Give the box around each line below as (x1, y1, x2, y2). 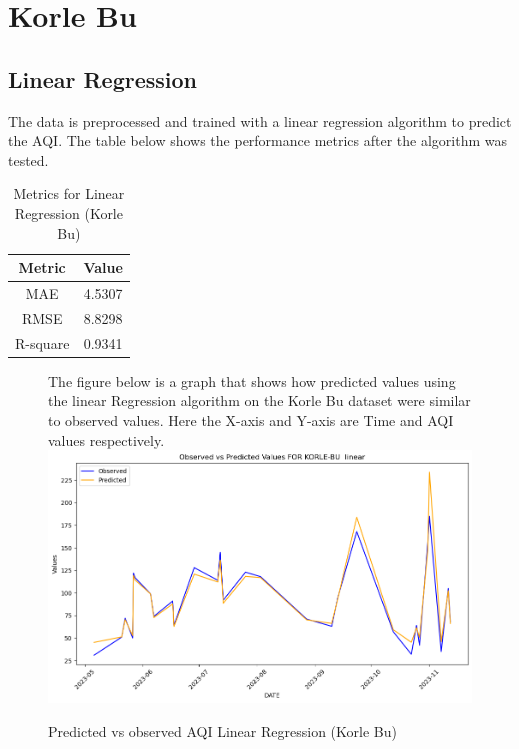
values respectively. (48, 429, 165, 450)
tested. (8, 149, 49, 170)
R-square (15, 332, 70, 353)
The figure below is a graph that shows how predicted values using (48, 370, 456, 391)
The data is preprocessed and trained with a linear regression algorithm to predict (8, 110, 512, 131)
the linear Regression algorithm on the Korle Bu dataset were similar (48, 390, 471, 411)
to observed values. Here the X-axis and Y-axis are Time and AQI (48, 409, 454, 430)
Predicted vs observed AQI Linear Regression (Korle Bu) (48, 720, 397, 741)
